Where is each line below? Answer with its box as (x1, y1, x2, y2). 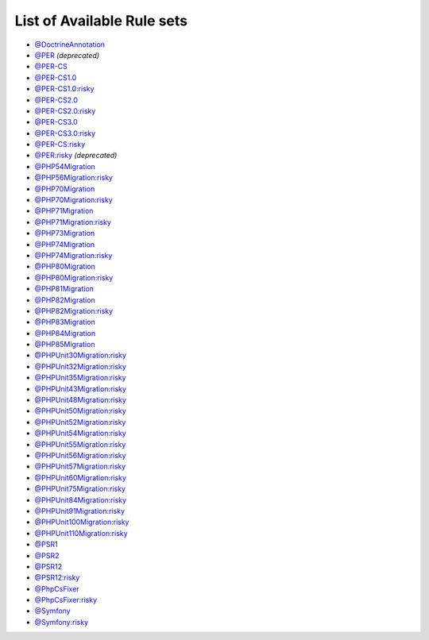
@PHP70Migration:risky (34, 195, 113, 205)
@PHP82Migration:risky (34, 306, 114, 315)
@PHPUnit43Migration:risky (34, 384, 127, 393)
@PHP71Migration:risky (34, 217, 111, 226)
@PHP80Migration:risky (34, 272, 114, 282)
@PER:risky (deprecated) (34, 151, 118, 160)
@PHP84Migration (34, 328, 95, 337)
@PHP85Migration (34, 340, 95, 349)
